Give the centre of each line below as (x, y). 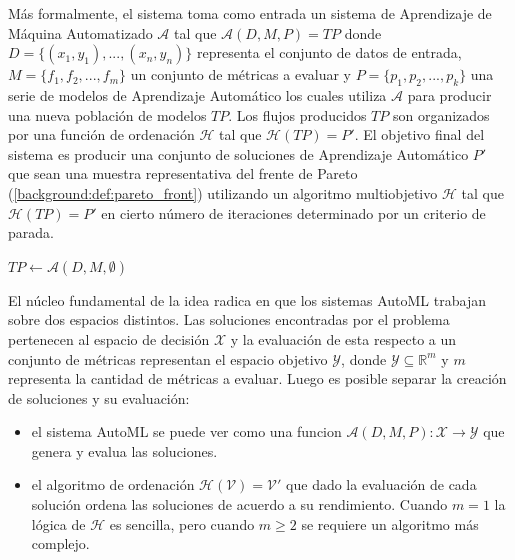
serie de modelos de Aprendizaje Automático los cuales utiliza (197, 94)
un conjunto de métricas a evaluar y (240, 74)
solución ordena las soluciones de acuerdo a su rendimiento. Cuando (239, 504)
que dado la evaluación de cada (381, 484)
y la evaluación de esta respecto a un (343, 338)
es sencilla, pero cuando (182, 523)
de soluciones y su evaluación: (99, 397)
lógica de (58, 523)
